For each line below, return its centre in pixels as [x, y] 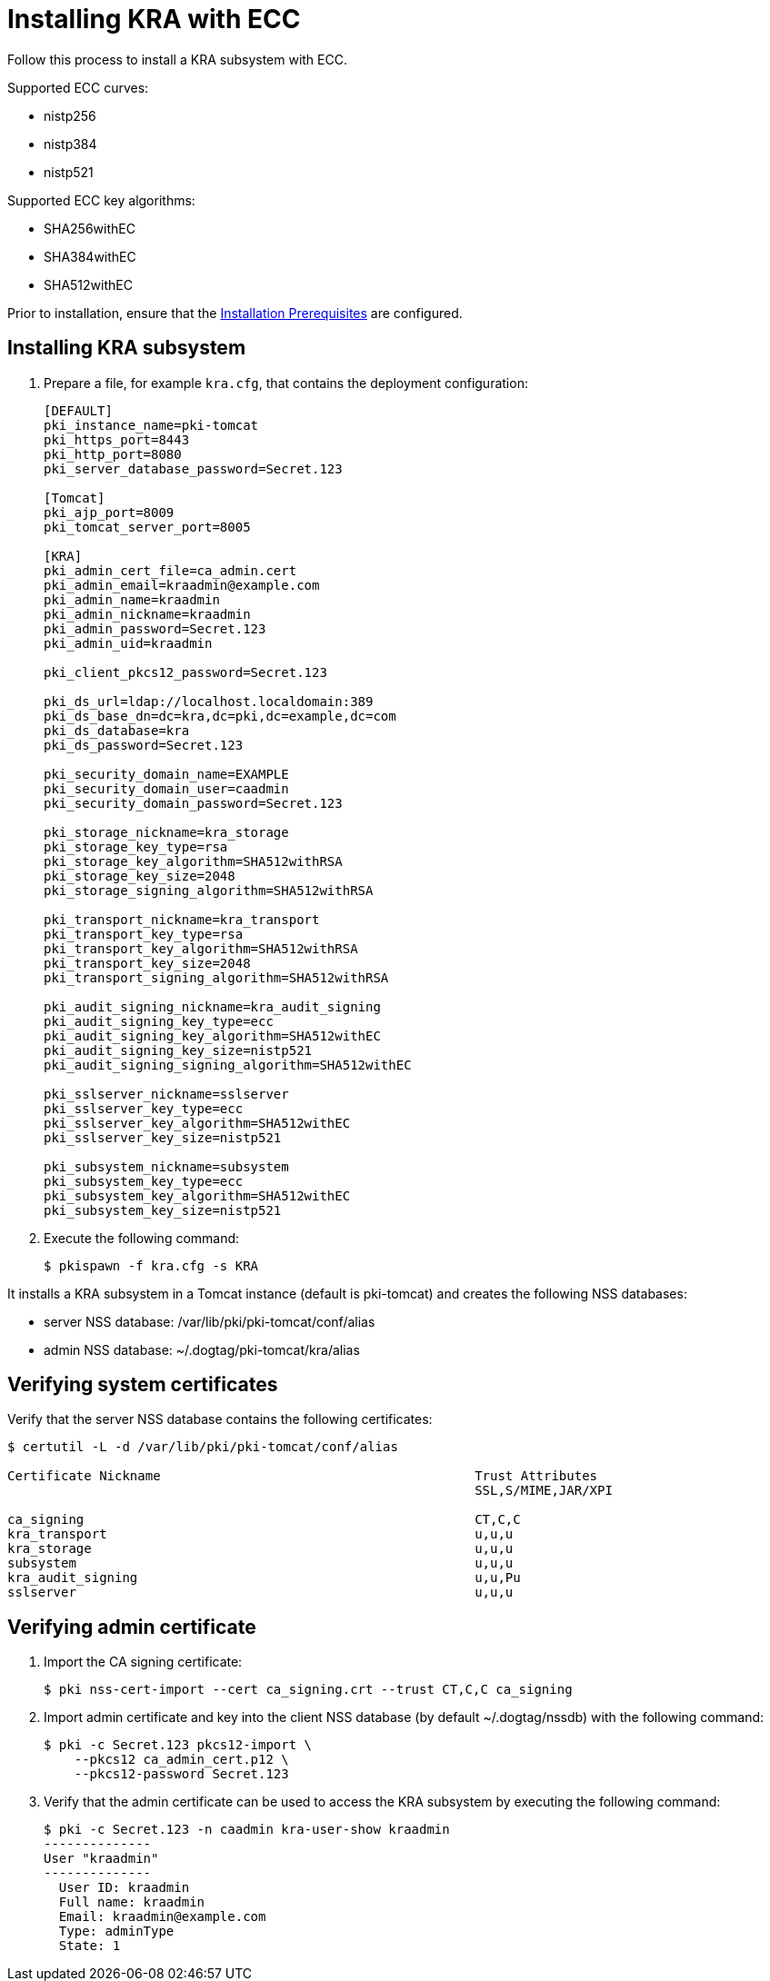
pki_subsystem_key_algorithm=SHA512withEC [197, 1195]
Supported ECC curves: [78, 87]
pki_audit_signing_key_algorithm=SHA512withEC [212, 1035]
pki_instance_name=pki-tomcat [151, 425]
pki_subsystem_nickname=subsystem [166, 1166]
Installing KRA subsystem [127, 348]
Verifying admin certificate [132, 1627]
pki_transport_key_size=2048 [147, 963]
